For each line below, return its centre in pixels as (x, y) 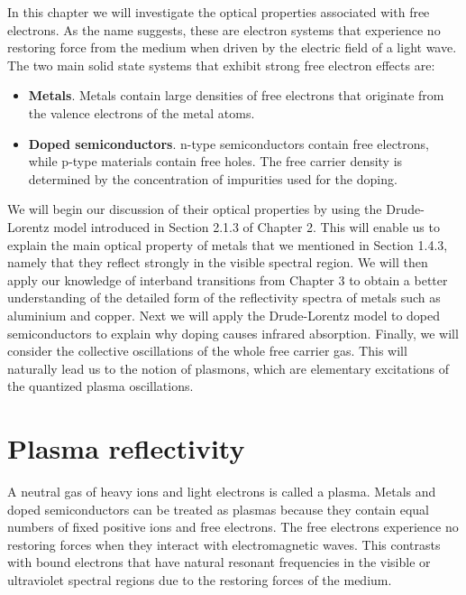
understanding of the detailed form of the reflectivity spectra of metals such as (224, 297)
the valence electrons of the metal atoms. (142, 112)
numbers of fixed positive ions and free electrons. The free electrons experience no (233, 527)
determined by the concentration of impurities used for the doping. (213, 178)
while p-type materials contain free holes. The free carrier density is (215, 161)
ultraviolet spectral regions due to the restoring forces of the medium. (200, 579)
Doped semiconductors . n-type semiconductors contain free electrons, (228, 143)
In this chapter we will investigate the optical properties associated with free (219, 12)
